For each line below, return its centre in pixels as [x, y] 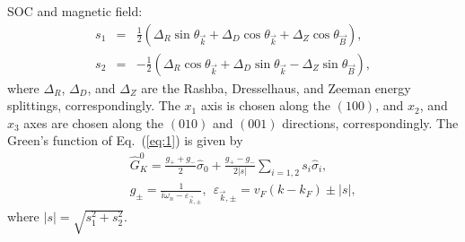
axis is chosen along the [265, 105]
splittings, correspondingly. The [94, 105]
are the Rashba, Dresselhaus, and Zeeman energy [276, 87]
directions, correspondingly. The [370, 122]
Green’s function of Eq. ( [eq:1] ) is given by [125, 140]
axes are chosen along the [94, 122]
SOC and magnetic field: [75, 11]
